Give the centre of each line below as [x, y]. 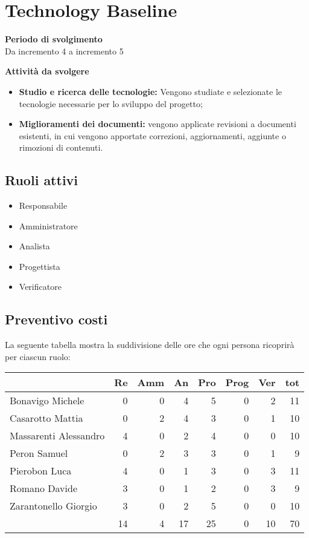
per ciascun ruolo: [38, 356]
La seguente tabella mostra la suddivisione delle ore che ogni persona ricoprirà [150, 345]
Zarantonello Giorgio [53, 506]
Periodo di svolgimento [54, 39]
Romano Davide [44, 488]
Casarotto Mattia [46, 418]
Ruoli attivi [42, 180]
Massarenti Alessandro [57, 436]
